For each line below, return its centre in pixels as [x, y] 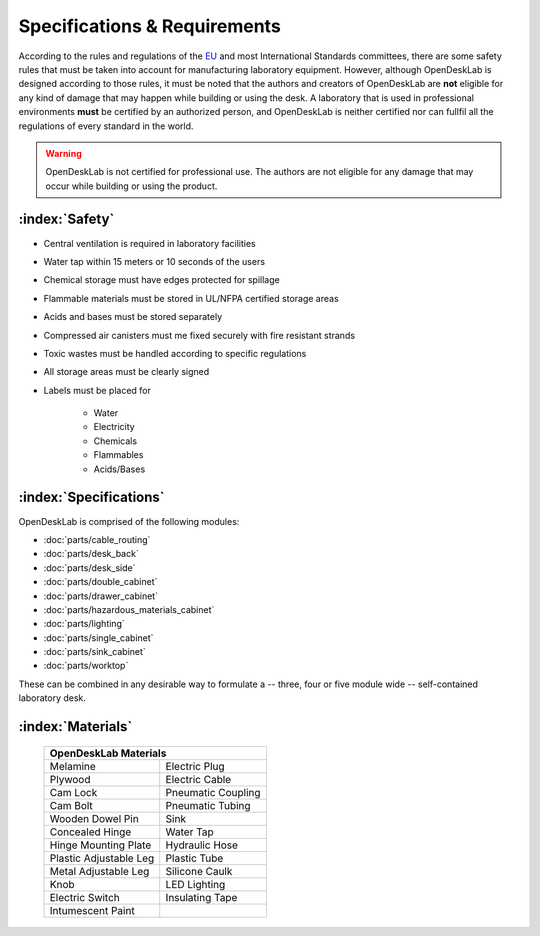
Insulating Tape [201, 897]
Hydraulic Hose [202, 845]
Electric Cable [198, 779]
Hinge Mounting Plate [100, 845]
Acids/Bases [119, 469]
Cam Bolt [71, 805]
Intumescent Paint [92, 910]
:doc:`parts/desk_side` [89, 567]
